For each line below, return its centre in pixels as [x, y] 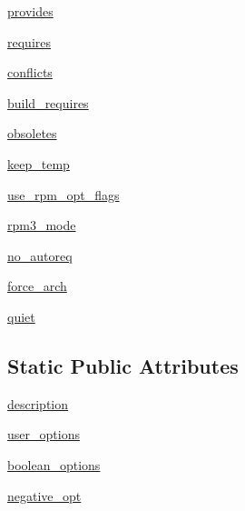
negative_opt [44, 495]
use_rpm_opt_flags [64, 194]
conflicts [30, 72]
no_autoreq [40, 255]
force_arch [37, 286]
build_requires [48, 102]
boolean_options [54, 464]
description [38, 403]
